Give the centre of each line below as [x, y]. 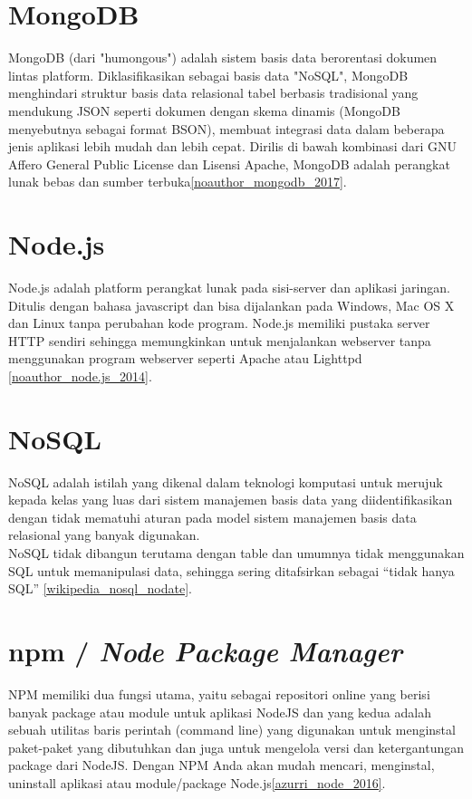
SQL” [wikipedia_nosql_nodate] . [100, 588]
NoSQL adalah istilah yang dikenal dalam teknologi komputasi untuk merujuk [226, 481]
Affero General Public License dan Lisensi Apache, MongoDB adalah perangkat [229, 164]
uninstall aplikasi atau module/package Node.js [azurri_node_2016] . [197, 782]
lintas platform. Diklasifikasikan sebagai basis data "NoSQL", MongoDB [208, 75]
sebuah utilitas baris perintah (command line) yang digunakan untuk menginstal [232, 730]
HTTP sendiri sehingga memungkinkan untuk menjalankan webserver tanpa [220, 340]
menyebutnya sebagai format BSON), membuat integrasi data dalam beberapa [226, 128]
